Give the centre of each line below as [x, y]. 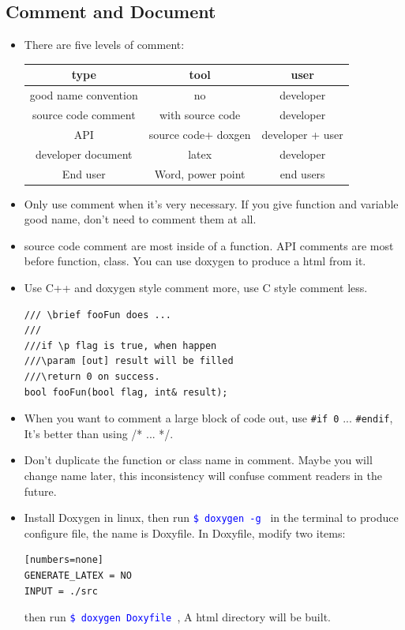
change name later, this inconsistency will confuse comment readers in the [203, 475]
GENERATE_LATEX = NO [78, 576]
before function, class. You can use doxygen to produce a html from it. [195, 261]
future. [40, 491]
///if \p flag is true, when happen [120, 345]
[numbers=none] [64, 560]
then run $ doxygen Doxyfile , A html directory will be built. [177, 617]
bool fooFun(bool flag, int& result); [126, 392]
